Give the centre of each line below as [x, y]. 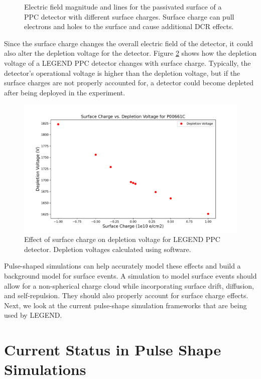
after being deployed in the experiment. [65, 92]
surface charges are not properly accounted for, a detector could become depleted [129, 83]
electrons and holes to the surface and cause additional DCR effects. [129, 26]
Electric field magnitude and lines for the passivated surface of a [123, 7]
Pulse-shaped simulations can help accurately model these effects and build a [122, 266]
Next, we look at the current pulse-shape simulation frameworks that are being [125, 305]
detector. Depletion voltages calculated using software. [108, 249]
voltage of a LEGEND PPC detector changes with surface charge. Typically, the [127, 62]
